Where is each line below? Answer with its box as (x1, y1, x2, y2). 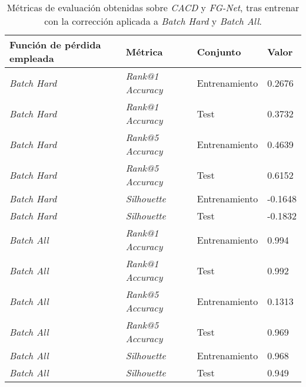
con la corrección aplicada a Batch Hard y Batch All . (44, 14, 262, 28)
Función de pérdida (9, 38, 101, 51)
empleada (9, 51, 54, 65)
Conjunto (197, 44, 241, 58)
